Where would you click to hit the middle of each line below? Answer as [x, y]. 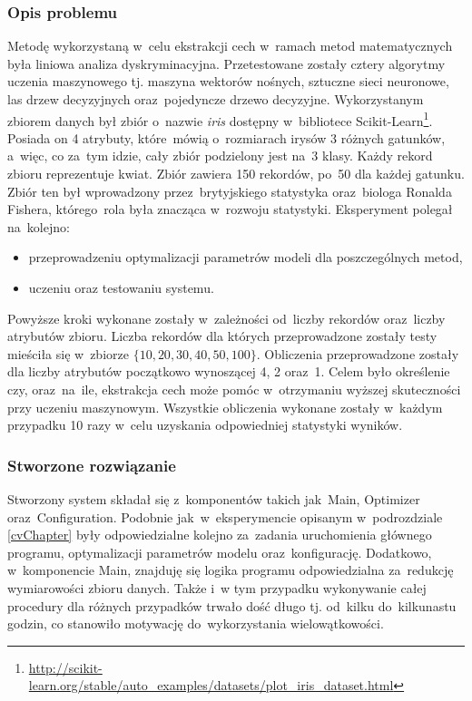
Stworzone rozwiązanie [92, 465]
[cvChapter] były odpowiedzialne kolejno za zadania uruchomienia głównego [220, 535]
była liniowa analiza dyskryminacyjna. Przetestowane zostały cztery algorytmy [226, 63]
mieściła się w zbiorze [68, 353]
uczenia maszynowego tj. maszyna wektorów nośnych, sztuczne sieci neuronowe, [228, 81]
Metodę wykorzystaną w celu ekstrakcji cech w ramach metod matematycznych [230, 46]
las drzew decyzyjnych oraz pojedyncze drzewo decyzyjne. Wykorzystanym [216, 99]
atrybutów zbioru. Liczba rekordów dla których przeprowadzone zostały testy [222, 336]
